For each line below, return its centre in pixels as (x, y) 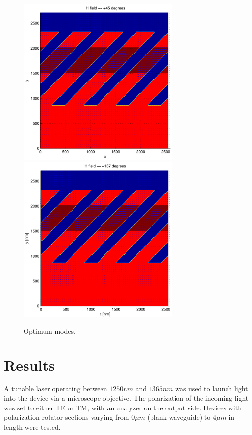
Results (29, 365)
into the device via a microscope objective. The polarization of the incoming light (126, 398)
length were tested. (32, 427)
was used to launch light (212, 388)
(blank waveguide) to (179, 417)
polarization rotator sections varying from (67, 417)
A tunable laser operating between (56, 388)
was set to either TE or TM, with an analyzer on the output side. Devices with (123, 407)
